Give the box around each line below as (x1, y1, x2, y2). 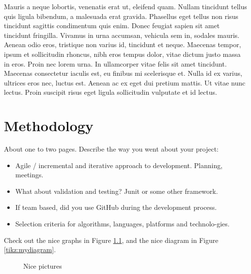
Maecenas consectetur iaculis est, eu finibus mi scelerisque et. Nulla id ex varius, (4, 68, 242, 78)
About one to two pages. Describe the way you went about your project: (4, 144, 219, 154)
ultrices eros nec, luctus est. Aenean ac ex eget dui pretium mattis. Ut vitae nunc (4, 77, 246, 87)
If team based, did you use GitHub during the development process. (15, 202, 217, 212)
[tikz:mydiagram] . (4, 244, 56, 255)
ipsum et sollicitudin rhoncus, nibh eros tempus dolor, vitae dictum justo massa (4, 49, 241, 59)
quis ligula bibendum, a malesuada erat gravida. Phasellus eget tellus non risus (4, 11, 238, 21)
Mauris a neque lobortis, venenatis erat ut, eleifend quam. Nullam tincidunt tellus (4, 1, 247, 11)
